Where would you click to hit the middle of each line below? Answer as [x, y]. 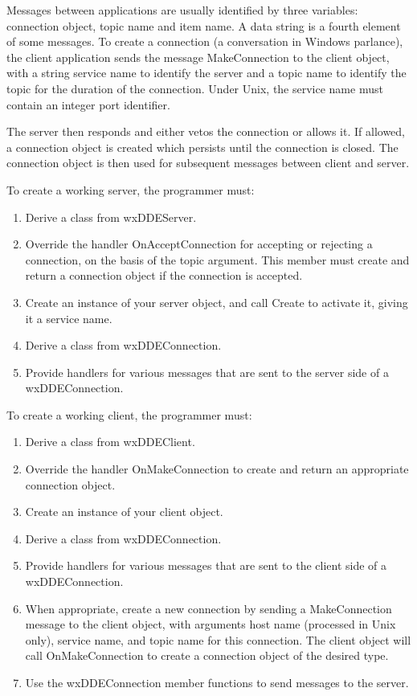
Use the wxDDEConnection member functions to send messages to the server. [217, 682]
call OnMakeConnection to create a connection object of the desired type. [207, 655]
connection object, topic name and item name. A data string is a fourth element [204, 25]
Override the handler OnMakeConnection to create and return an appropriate [217, 469]
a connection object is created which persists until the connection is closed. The [202, 147]
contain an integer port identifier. [88, 104]
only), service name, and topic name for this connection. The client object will [218, 639]
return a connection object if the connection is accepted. [164, 275]
